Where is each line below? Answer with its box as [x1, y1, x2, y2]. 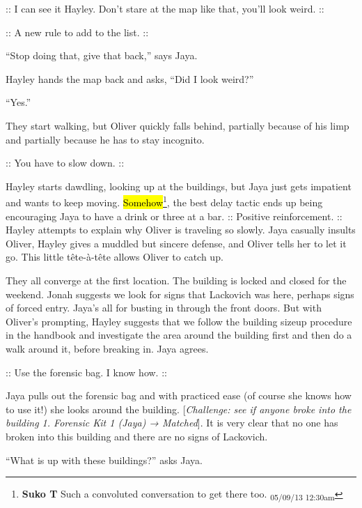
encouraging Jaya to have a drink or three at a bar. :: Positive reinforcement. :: [6, 208, 343, 223]
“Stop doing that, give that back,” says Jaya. [6, 48, 198, 63]
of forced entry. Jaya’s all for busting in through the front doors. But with [6, 300, 322, 315]
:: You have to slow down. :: [6, 155, 125, 170]
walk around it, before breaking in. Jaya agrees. [6, 341, 209, 355]
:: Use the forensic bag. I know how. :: [6, 364, 167, 379]
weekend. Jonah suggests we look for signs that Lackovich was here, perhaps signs [6, 286, 354, 301]
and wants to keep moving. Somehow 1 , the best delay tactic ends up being [6, 193, 323, 209]
